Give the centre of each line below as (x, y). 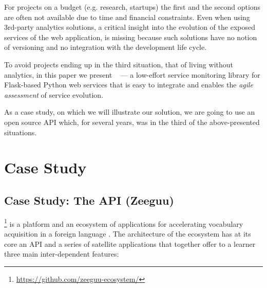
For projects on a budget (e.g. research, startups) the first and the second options (132, 7)
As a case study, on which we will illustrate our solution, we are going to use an (130, 112)
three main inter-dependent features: (62, 254)
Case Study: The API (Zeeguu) (89, 200)
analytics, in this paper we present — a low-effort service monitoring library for (132, 74)
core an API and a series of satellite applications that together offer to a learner (130, 244)
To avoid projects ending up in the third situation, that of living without (119, 64)
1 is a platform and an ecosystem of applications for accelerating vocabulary (124, 223)
